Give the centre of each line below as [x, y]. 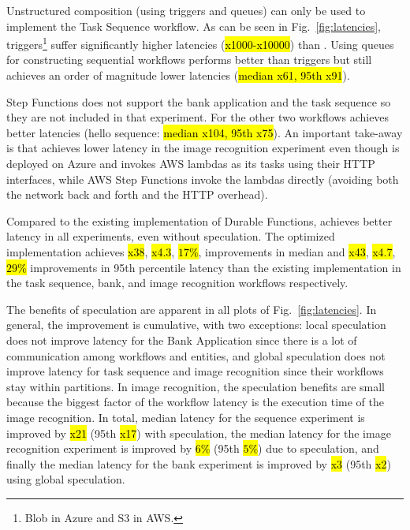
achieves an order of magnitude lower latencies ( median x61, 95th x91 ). [178, 75]
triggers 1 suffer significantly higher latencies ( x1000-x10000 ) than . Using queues [200, 43]
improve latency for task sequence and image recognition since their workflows [195, 371]
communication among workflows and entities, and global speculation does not [196, 355]
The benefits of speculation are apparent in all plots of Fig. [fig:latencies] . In [192, 309]
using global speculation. [66, 479]
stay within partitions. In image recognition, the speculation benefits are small [196, 386]
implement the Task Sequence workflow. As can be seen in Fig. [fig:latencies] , [194, 26]
